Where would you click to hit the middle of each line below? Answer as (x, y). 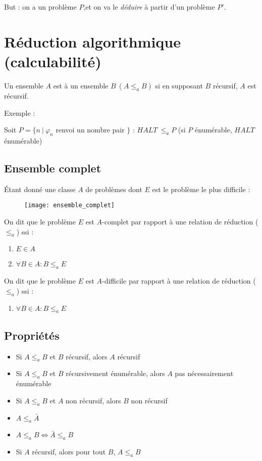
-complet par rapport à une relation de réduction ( (180, 221)
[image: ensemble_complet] (69, 205)
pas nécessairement (204, 373)
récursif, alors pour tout (69, 452)
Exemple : (20, 112)
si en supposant (179, 85)
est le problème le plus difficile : (201, 189)
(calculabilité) (53, 61)
